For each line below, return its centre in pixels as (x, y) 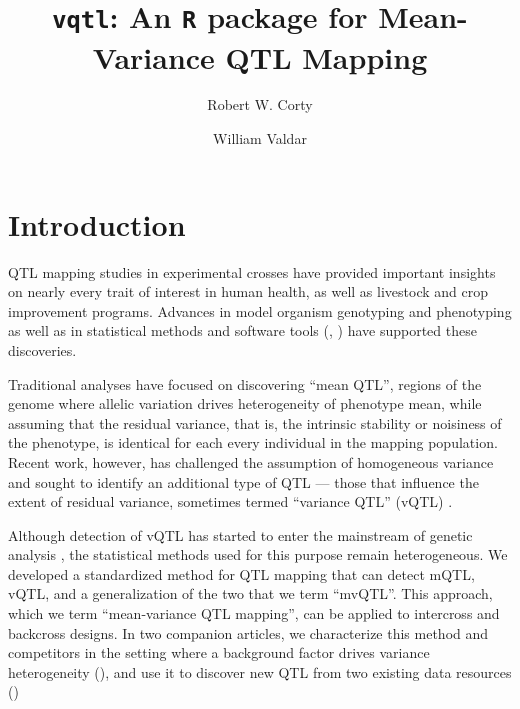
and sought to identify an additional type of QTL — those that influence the (243, 481)
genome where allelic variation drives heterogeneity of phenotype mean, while (245, 403)
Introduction (97, 223)
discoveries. (42, 349)
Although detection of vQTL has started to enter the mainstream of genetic (240, 534)
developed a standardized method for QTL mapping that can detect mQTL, (241, 573)
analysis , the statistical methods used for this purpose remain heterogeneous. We (258, 554)
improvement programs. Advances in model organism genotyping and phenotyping (260, 310)
